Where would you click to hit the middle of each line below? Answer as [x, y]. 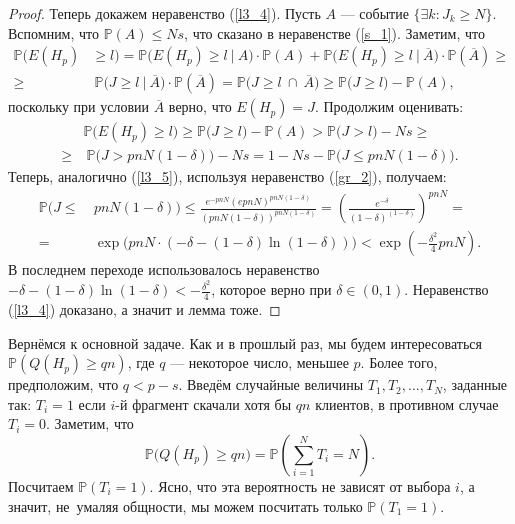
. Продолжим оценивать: [389, 106]
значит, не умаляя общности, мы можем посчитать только [185, 505]
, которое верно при [271, 289]
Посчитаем [41, 485]
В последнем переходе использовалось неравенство [164, 269]
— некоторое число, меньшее [259, 362]
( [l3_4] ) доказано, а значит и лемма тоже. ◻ [144, 308]
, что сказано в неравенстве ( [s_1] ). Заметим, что [334, 32]
